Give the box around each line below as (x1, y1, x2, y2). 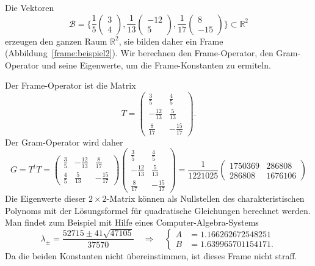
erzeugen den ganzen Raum (5, 34, 107, 47)
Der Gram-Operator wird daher (5, 135, 123, 148)
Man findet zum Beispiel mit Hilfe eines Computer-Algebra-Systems (5, 216, 259, 229)
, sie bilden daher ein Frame (118, 34, 223, 47)
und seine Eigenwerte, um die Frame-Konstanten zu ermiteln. (42, 58, 271, 71)
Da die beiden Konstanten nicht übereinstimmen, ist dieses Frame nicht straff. (5, 249, 297, 262)
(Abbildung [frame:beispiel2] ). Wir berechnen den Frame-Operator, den (5, 46, 273, 59)
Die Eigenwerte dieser (5, 191, 86, 204)
